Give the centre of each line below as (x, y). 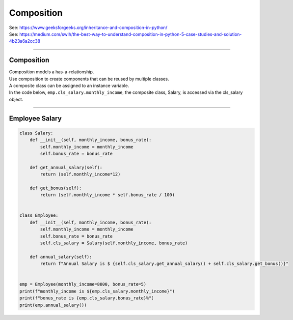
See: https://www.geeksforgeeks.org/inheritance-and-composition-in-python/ (88, 28)
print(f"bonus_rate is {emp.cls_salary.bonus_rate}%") (87, 298)
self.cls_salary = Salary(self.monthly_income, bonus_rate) (114, 243)
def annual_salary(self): (61, 257)
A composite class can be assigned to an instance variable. (69, 86)
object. (16, 99)
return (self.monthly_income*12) (80, 174)
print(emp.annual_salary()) (53, 305)
